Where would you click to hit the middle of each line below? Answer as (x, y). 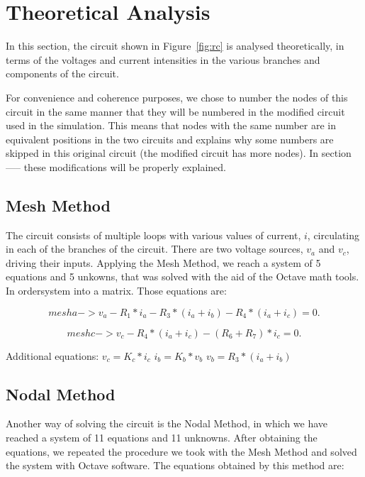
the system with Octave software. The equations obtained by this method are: (175, 465)
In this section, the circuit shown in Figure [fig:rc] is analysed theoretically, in (175, 46)
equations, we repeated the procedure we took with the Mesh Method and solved (181, 451)
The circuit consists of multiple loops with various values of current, (153, 235)
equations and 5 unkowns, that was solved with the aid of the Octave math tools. (182, 276)
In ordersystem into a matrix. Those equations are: (116, 291)
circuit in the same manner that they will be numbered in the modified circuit (175, 111)
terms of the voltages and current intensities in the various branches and (163, 59)
